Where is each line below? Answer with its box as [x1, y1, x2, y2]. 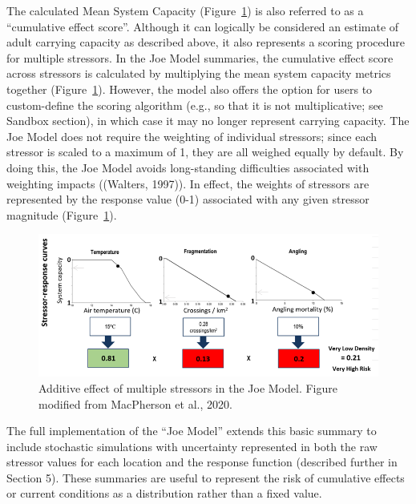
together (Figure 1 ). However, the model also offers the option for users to [6, 80, 373, 97]
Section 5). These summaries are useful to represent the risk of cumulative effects [6, 469, 405, 486]
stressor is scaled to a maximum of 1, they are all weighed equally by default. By [6, 143, 404, 160]
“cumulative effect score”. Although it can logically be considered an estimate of [6, 18, 399, 34]
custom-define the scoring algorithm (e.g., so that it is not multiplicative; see [6, 96, 383, 113]
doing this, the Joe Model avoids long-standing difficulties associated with [6, 159, 370, 175]
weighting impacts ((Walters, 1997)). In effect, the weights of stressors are [6, 175, 370, 192]
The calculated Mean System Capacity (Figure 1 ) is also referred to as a [6, 2, 364, 18]
